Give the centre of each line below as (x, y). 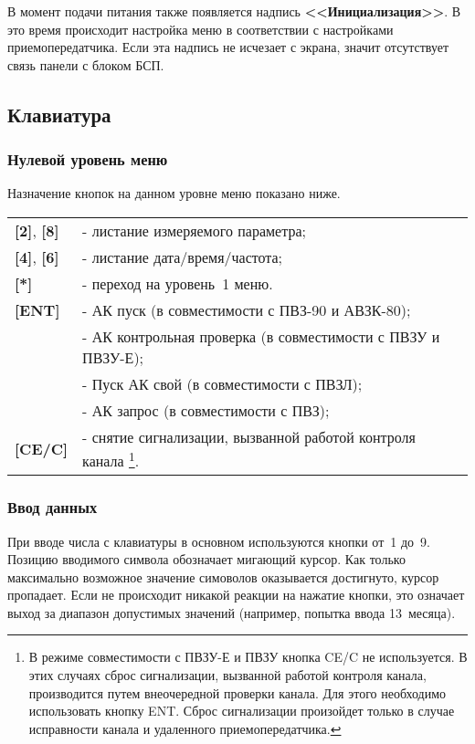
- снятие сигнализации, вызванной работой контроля (249, 436)
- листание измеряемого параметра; (194, 230)
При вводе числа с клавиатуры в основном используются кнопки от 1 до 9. (219, 541)
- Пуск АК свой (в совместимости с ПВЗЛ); (222, 383)
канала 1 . (111, 459)
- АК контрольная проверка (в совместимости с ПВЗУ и (261, 336)
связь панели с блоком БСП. (86, 64)
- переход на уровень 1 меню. (178, 283)
